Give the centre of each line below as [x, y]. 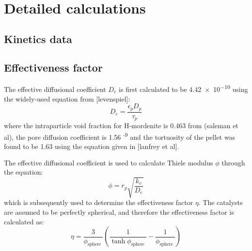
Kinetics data [38, 38]
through [233, 162]
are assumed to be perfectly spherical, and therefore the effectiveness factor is [119, 212]
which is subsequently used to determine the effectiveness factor [99, 202]
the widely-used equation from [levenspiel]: [67, 98]
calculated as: [24, 221]
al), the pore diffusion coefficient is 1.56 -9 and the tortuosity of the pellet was [120, 136]
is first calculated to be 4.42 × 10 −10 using [183, 89]
